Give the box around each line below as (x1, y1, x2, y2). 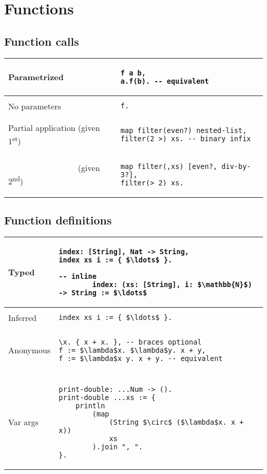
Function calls (4, 33, 79, 49)
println (75, 401, 105, 410)
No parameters (8, 100, 61, 112)
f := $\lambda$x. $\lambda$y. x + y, (59, 346, 206, 354)
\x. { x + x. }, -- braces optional (59, 337, 202, 346)
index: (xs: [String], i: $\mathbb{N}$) (92, 280, 252, 289)
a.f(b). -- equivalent (120, 77, 209, 85)
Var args (8, 416, 39, 428)
